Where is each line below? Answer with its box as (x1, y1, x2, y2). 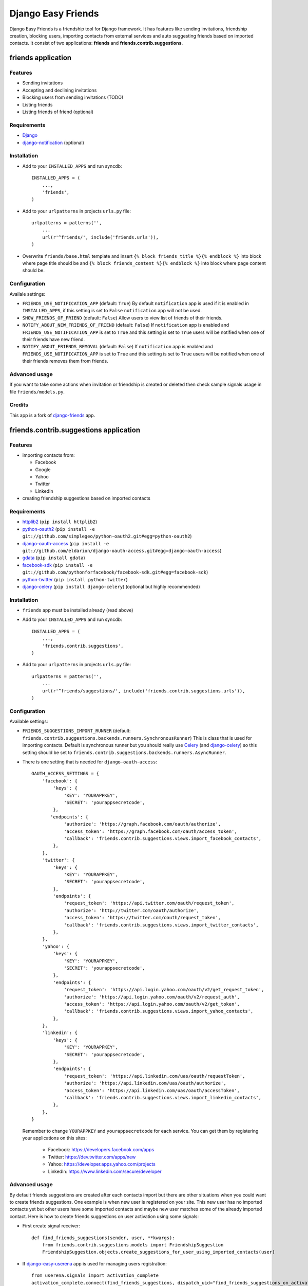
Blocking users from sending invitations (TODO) (22, 94, 124, 100)
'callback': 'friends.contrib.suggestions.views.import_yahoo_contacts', (64, 1008, 254, 1014)
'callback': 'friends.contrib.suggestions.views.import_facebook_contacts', (64, 835, 262, 841)
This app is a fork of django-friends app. (9, 412, 95, 418)
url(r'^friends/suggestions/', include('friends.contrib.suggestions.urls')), (42, 688, 245, 694)
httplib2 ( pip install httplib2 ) (22, 519, 98, 525)
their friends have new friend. (22, 336, 85, 342)
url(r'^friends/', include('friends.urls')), (42, 234, 159, 240)
